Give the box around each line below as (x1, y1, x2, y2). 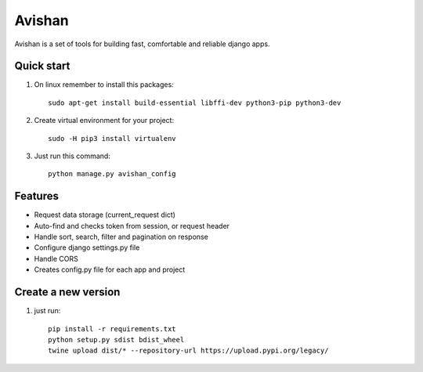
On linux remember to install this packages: (34, 80, 174, 89)
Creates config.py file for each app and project (34, 265, 186, 274)
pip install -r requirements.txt (48, 324, 176, 333)
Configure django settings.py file (34, 243, 140, 252)
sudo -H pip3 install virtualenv (48, 134, 176, 143)
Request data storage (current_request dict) (34, 210, 176, 219)
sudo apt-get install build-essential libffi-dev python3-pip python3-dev (48, 98, 342, 107)
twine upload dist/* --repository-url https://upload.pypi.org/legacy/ (48, 346, 329, 356)
